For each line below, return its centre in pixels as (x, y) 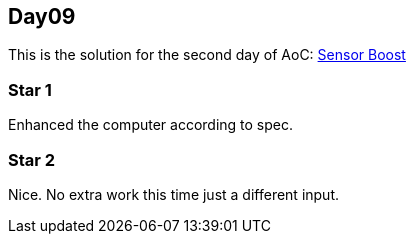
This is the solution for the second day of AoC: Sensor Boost (207, 55)
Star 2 (32, 159)
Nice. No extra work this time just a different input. (174, 194)
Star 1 (30, 89)
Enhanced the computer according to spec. (151, 125)
